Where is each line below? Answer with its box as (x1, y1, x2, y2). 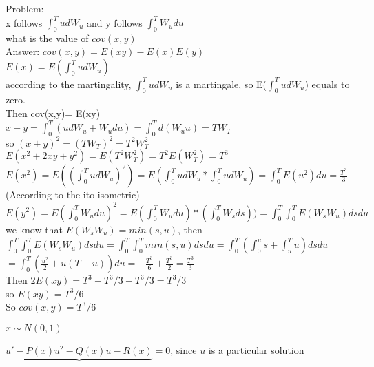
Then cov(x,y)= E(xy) (6, 105, 101, 120)
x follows (6, 15, 43, 30)
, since (170, 342, 197, 357)
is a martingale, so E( (176, 76, 267, 91)
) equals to (304, 76, 350, 91)
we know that (6, 222, 63, 236)
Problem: (6, 1, 44, 15)
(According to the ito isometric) (6, 187, 140, 202)
